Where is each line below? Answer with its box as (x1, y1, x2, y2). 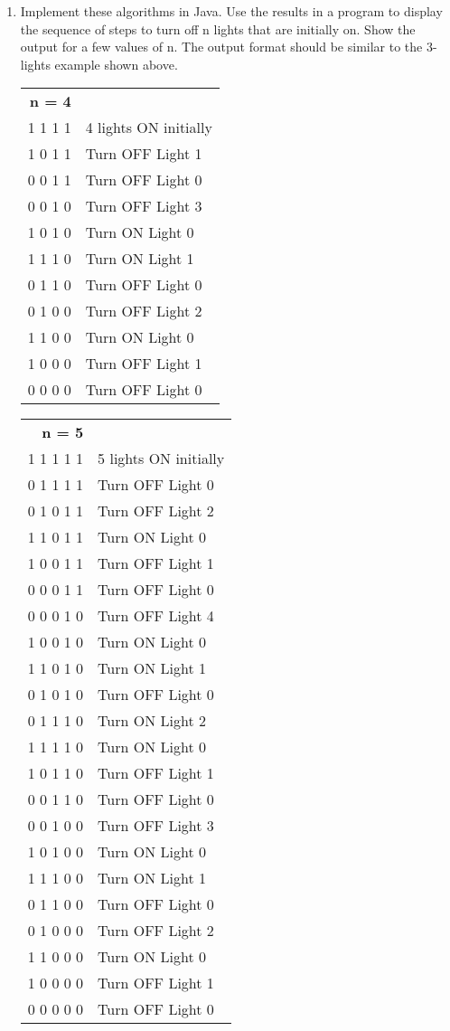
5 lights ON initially (98, 448, 225, 469)
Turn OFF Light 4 (98, 605, 214, 627)
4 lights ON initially (85, 117, 212, 138)
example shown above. (54, 54, 178, 73)
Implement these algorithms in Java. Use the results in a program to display (20, 2, 443, 20)
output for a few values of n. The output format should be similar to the (20, 37, 423, 56)
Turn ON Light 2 (98, 710, 206, 732)
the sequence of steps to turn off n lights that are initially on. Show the (20, 19, 416, 38)
